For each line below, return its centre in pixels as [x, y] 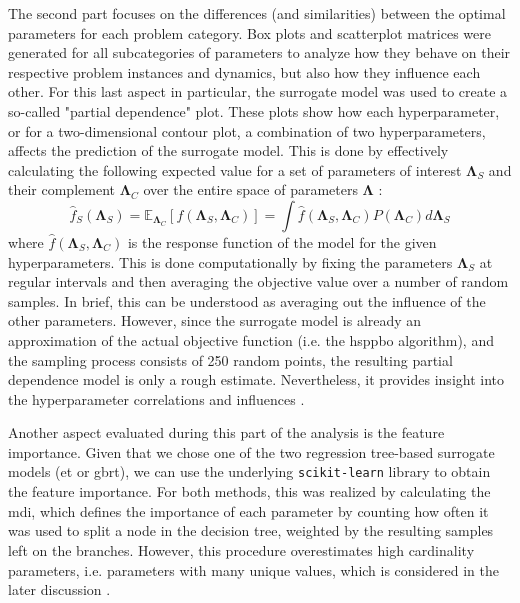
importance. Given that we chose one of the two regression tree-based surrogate [251, 451]
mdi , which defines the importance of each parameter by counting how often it [248, 510]
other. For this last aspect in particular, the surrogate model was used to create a [258, 91]
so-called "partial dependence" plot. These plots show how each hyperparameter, [254, 110]
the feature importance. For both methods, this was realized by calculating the [249, 491]
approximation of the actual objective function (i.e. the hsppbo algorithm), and [251, 339]
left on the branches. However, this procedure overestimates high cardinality [241, 549]
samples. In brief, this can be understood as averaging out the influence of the [247, 300]
